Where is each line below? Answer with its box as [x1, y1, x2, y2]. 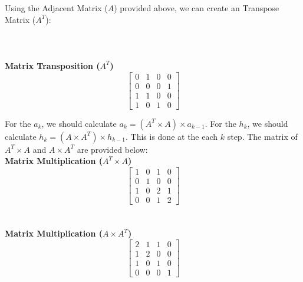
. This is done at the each [126, 130, 218, 142]
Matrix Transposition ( [5, 59, 100, 71]
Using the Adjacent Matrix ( [5, 2, 108, 14]
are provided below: [77, 143, 148, 155]
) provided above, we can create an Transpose [114, 2, 279, 14]
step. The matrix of [227, 130, 298, 142]
